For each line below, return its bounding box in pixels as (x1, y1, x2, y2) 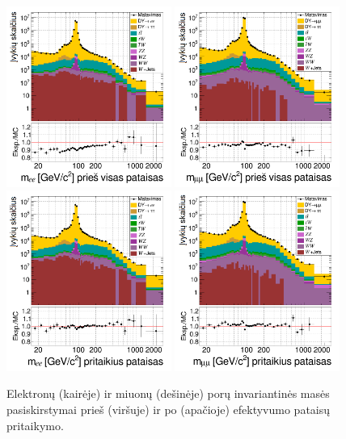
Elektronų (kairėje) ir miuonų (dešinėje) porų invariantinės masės (6, 385, 330, 402)
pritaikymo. (6, 416, 64, 433)
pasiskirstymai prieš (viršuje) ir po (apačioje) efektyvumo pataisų (6, 401, 331, 418)
